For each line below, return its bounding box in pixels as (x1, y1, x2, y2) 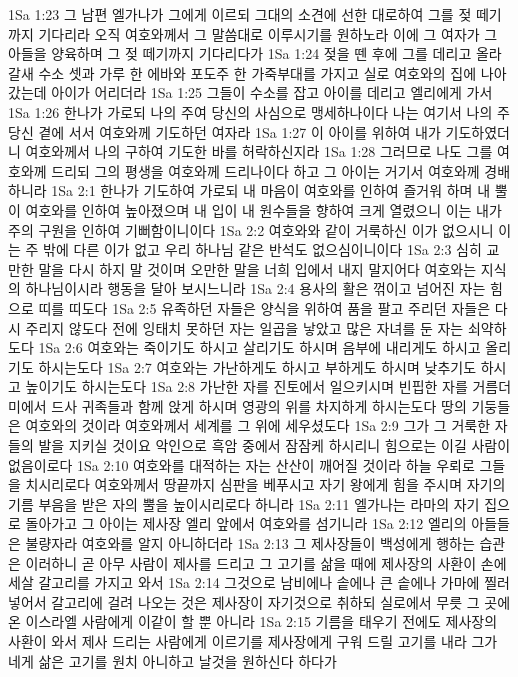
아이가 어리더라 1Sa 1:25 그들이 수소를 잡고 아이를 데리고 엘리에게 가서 (51, 82, 493, 103)
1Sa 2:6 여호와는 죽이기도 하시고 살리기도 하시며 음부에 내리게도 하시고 (38, 337, 481, 358)
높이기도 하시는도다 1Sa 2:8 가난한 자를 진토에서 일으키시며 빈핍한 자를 (25, 376, 468, 397)
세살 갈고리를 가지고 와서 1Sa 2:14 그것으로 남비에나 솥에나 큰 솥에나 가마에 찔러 (8, 572, 510, 593)
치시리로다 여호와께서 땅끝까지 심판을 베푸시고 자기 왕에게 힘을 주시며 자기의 (25, 474, 506, 495)
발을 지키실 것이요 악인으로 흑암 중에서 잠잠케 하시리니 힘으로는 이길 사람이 (38, 435, 511, 456)
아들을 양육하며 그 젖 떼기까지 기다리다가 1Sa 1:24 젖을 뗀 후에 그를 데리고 (8, 43, 472, 64)
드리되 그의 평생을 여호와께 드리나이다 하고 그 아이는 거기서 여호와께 (51, 160, 480, 181)
